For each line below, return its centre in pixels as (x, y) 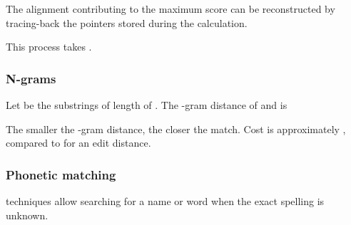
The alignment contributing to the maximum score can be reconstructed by (171, 9)
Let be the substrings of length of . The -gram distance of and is (147, 105)
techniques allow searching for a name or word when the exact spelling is (165, 201)
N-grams (31, 78)
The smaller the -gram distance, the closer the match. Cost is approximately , (176, 129)
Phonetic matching (61, 174)
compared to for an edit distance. (78, 143)
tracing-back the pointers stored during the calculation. (127, 22)
